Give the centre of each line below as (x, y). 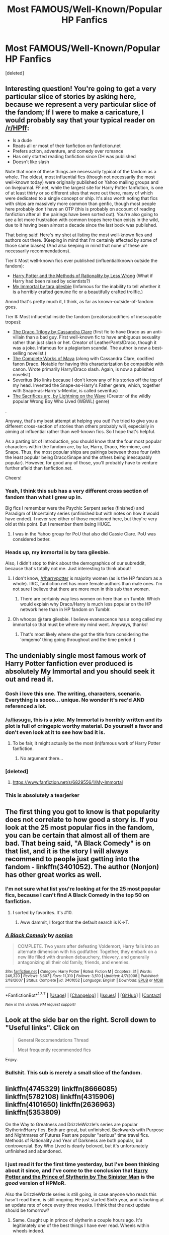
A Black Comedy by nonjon (39, 935)
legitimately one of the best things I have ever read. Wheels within (81, 1225)
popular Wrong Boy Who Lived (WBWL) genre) (61, 401)
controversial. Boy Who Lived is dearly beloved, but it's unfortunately (77, 1146)
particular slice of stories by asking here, (71, 97)
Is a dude (22, 140)
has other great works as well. (54, 875)
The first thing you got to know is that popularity (82, 812)
